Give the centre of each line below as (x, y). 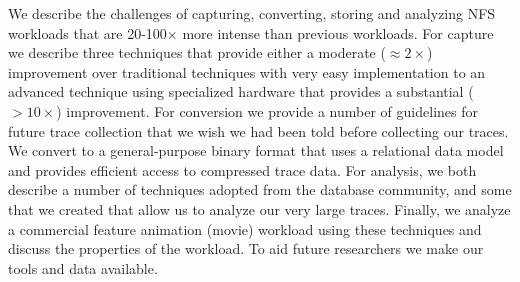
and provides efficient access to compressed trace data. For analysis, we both (242, 169)
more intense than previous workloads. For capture (338, 32)
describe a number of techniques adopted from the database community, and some (260, 189)
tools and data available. (83, 267)
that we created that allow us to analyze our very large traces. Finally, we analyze (259, 208)
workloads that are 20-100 (87, 32)
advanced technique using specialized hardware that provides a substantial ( (241, 91)
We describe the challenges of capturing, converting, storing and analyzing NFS (252, 13)
